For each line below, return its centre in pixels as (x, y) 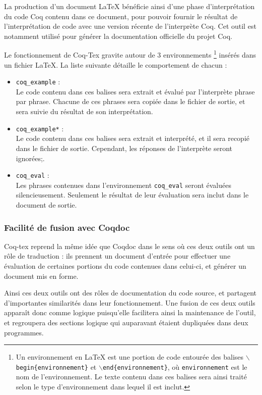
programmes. (24, 332)
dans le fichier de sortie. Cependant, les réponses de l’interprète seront (124, 148)
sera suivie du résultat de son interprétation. (84, 111)
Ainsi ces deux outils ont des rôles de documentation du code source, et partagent (130, 293)
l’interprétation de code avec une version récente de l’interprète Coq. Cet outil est (130, 26)
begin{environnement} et (56, 366)
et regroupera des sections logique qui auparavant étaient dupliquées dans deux (126, 322)
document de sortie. (46, 205)
